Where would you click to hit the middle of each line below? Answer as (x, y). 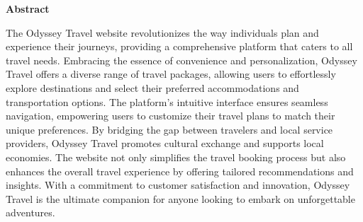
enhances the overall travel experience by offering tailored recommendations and (180, 171)
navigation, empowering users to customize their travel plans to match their (171, 116)
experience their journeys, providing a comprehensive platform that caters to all (179, 46)
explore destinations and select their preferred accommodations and (152, 87)
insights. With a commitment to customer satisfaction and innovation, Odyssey (178, 185)
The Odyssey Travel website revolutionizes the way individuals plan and (162, 32)
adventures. (30, 212)
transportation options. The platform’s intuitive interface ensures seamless (167, 101)
